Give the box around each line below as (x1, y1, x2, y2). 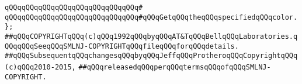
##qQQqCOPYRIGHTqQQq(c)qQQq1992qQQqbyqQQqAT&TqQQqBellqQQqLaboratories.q (5, 32, 298, 41)
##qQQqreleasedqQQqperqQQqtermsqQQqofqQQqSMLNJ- (78, 63, 271, 71)
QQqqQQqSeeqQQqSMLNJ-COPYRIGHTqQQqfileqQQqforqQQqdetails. (5, 42, 239, 50)
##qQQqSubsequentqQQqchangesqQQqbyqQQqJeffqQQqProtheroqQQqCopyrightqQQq (5, 52, 298, 60)
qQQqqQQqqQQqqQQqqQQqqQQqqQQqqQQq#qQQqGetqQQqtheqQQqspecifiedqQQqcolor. (5, 13, 298, 21)
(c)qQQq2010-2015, (5, 63, 76, 71)
